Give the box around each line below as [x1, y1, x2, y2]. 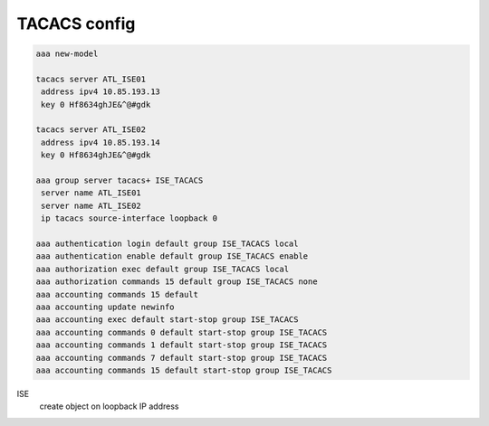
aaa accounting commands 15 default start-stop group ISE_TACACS [35, 364, 332, 375]
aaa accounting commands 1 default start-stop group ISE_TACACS [35, 340, 328, 350]
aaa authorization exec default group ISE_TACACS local [35, 263, 290, 274]
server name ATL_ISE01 [41, 188, 142, 198]
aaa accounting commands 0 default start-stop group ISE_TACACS [35, 327, 328, 337]
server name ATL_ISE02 [41, 200, 142, 211]
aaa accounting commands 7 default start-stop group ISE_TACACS [35, 353, 328, 363]
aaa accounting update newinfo [35, 301, 176, 312]
